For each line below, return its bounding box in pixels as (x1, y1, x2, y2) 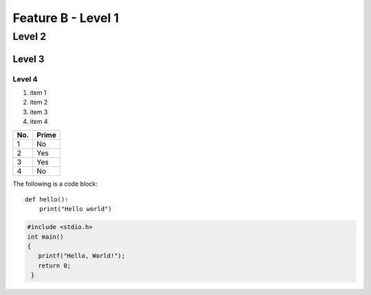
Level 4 (12, 74, 38, 84)
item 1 (30, 88, 47, 96)
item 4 (30, 118, 48, 126)
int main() (27, 232, 64, 241)
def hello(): (25, 195, 69, 203)
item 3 (30, 107, 48, 116)
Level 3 (12, 53, 45, 65)
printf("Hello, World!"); (38, 252, 126, 260)
